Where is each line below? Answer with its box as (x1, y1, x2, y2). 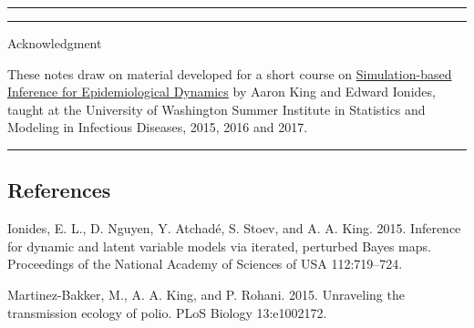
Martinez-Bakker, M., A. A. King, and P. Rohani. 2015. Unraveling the (7, 284, 405, 303)
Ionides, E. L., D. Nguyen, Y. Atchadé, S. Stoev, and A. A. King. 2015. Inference (7, 219, 461, 238)
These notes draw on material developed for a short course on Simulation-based (7, 64, 452, 83)
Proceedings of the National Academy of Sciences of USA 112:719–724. (7, 254, 403, 273)
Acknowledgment (7, 34, 102, 52)
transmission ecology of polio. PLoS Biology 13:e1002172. (7, 302, 327, 322)
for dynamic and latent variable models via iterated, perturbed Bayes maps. (7, 236, 431, 255)
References (7, 176, 111, 204)
